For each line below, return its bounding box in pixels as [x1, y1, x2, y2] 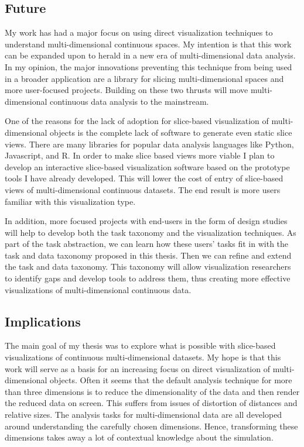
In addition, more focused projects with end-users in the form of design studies [5, 215, 288, 227]
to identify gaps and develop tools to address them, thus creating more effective [5, 272, 291, 284]
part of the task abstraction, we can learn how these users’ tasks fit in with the [5, 238, 289, 250]
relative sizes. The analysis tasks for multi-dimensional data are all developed [5, 408, 282, 421]
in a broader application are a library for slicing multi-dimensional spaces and [5, 72, 284, 84]
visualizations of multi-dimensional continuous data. [5, 283, 192, 295]
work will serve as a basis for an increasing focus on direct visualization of [5, 362, 270, 374]
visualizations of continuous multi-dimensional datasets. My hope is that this [5, 351, 281, 363]
